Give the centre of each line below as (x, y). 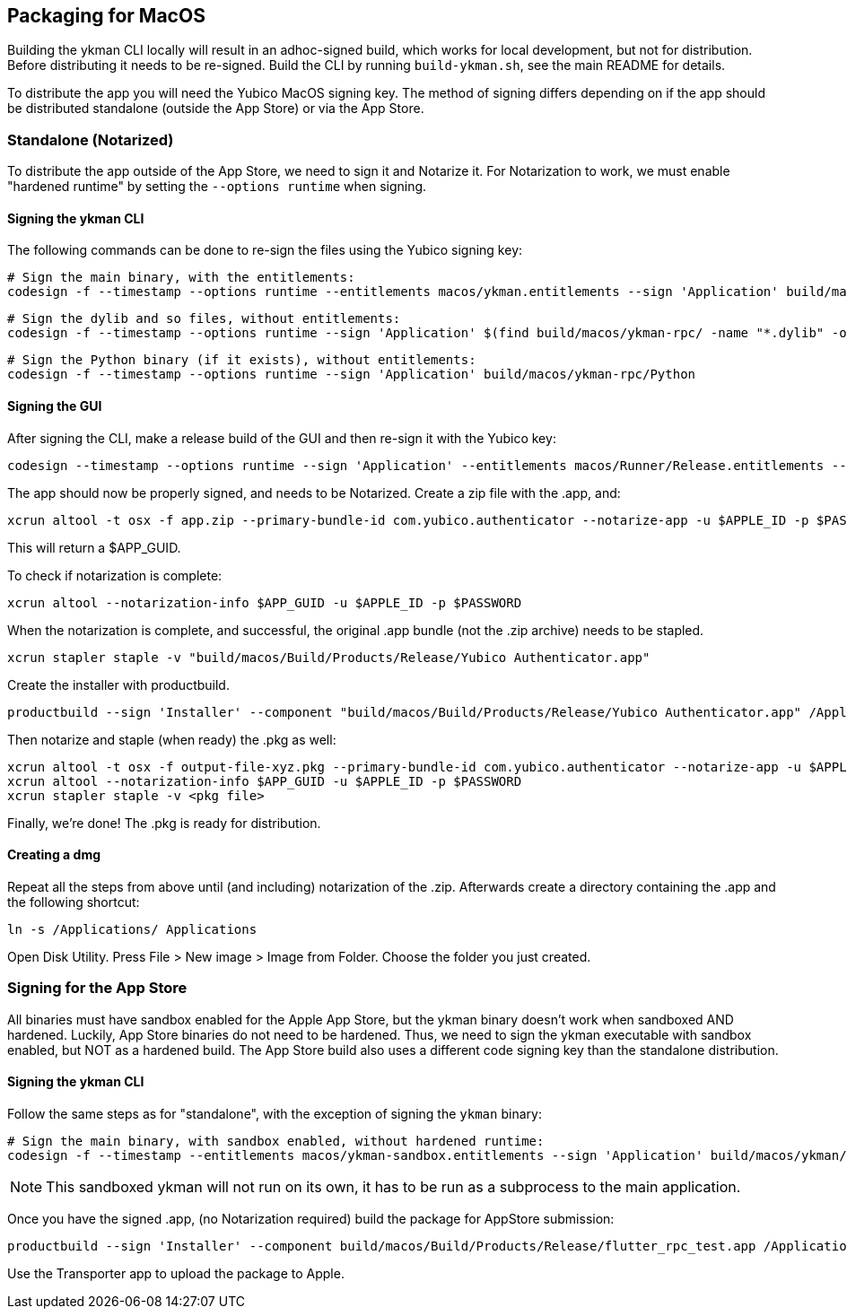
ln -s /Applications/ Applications (132, 929)
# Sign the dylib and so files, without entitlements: (204, 319)
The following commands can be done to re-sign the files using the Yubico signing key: (265, 250)
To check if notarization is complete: (115, 575)
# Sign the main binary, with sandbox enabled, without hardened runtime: (276, 1141)
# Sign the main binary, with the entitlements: (181, 278)
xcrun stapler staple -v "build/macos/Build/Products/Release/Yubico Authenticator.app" (329, 657)
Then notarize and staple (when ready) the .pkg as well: (172, 739)
